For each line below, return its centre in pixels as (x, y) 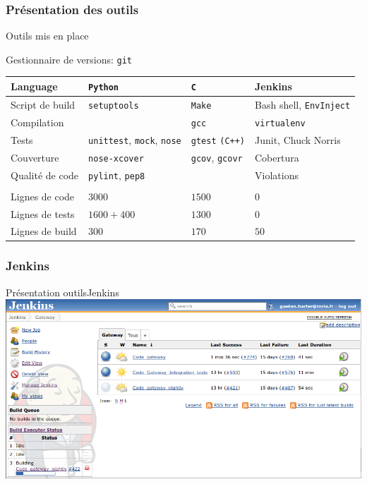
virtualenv (280, 123)
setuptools (114, 105)
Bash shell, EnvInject (303, 104)
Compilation (37, 122)
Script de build (43, 104)
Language (34, 86)
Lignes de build (44, 231)
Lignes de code (43, 196)
